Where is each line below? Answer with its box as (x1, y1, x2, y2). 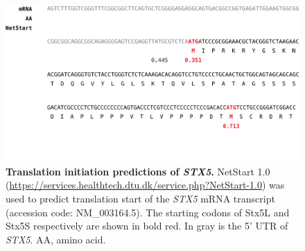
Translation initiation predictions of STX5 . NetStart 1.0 (6, 164, 270, 178)
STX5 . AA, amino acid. (6, 232, 106, 246)
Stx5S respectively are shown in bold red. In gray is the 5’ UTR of (6, 218, 288, 233)
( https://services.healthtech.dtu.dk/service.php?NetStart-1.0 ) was (6, 178, 285, 192)
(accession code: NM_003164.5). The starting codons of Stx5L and (6, 205, 290, 219)
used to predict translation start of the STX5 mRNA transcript (6, 191, 275, 206)
